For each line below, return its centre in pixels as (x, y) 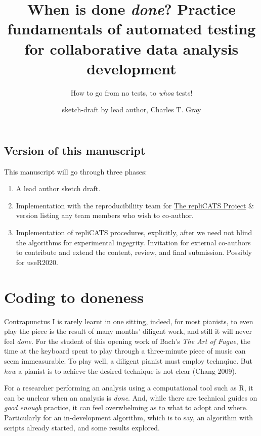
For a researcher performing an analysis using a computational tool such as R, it (129, 388)
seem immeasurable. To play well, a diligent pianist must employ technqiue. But (128, 360)
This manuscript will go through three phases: (76, 171)
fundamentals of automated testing (132, 29)
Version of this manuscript (75, 150)
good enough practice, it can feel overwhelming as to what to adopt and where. (126, 407)
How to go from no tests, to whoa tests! (132, 92)
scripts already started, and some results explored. (82, 427)
